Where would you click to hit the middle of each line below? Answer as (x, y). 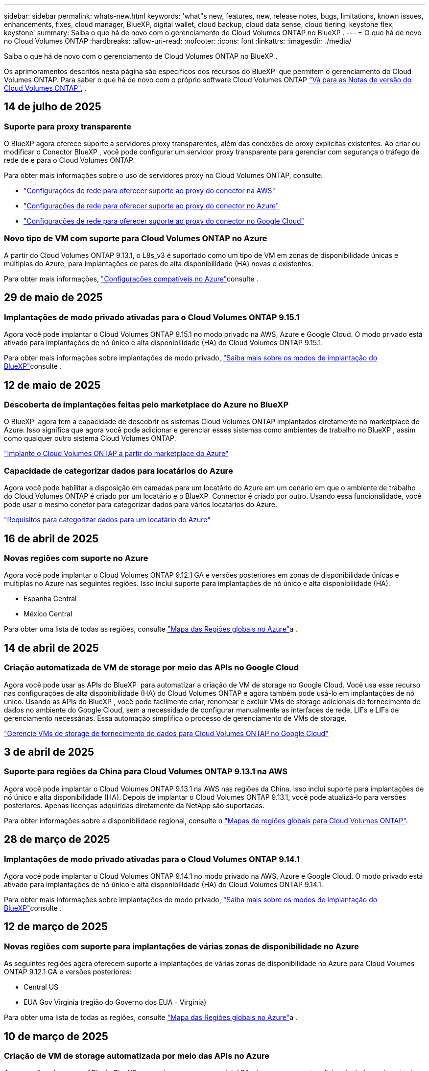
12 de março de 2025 (56, 927)
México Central (48, 614)
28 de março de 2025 (57, 840)
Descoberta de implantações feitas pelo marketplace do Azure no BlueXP (146, 405)
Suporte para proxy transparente (68, 126)
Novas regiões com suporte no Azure (76, 558)
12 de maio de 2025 (52, 385)
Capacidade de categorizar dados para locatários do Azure (119, 471)
